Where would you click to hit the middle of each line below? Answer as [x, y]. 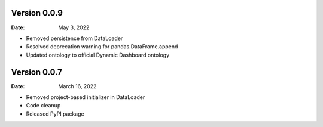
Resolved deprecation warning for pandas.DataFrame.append [102, 47]
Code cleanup [43, 106]
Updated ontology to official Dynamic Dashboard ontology [98, 55]
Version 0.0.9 [37, 13]
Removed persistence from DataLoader [74, 38]
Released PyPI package [55, 114]
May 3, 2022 [74, 27]
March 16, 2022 [77, 86]
